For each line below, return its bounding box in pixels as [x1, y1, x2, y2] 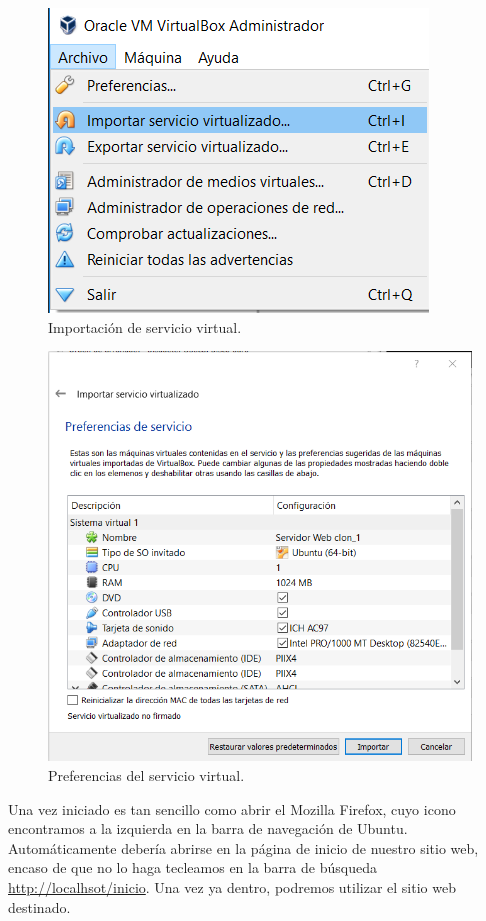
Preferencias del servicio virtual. [48, 764, 245, 785]
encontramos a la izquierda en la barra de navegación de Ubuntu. [8, 818, 408, 839]
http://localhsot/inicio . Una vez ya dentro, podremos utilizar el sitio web [8, 876, 456, 897]
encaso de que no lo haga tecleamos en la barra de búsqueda [8, 857, 377, 878]
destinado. [8, 896, 71, 917]
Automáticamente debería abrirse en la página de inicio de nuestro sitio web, [8, 837, 479, 858]
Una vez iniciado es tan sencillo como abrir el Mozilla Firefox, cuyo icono [8, 798, 456, 819]
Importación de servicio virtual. [48, 316, 242, 337]
